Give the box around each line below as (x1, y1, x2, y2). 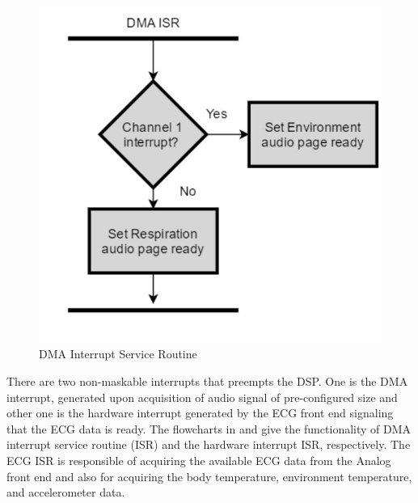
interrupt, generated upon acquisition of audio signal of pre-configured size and (6, 388, 398, 405)
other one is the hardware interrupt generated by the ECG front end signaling (6, 404, 394, 421)
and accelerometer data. (6, 484, 125, 501)
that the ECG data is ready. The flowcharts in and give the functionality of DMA (6, 420, 412, 437)
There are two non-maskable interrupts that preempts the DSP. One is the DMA (6, 373, 408, 390)
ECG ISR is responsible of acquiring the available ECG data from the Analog (6, 452, 391, 468)
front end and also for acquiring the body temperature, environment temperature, (6, 467, 412, 484)
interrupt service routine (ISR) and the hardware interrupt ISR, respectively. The (6, 436, 411, 453)
